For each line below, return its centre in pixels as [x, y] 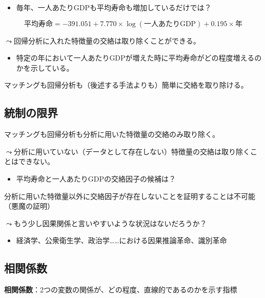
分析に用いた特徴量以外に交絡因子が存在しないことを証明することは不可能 [130, 196]
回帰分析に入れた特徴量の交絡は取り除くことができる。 [107, 40]
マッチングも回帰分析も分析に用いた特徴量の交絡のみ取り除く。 [112, 134]
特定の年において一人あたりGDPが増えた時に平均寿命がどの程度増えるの [139, 58]
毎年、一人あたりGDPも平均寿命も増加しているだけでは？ [114, 7]
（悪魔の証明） [29, 206]
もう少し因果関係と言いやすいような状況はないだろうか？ [110, 223]
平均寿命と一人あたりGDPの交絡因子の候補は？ [96, 178]
